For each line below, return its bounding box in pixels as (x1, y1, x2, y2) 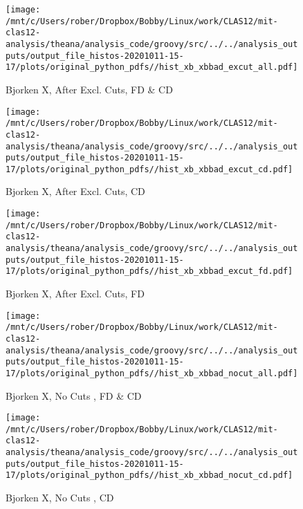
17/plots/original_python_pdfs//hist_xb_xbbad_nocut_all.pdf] (6, 368, 298, 378)
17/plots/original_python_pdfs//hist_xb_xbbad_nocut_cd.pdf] (6, 470, 293, 481)
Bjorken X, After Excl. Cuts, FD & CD (6, 82, 173, 96)
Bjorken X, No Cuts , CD (6, 490, 114, 505)
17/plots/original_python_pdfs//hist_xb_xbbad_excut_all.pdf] (6, 62, 298, 73)
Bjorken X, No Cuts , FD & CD (6, 388, 142, 402)
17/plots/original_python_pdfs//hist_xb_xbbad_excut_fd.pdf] (6, 266, 293, 277)
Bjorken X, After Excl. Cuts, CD (6, 184, 145, 198)
